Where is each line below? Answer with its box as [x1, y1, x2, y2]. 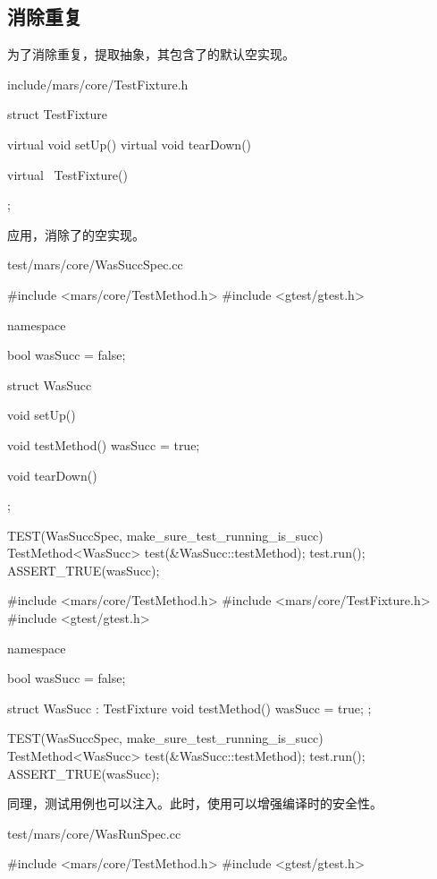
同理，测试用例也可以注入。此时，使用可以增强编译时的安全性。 [7, 794, 382, 813]
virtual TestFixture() [7, 165, 128, 183]
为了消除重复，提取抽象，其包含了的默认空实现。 [7, 45, 295, 64]
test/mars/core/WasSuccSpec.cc [7, 255, 183, 274]
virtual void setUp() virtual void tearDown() [7, 134, 252, 153]
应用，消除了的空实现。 [7, 225, 145, 243]
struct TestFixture [7, 105, 108, 124]
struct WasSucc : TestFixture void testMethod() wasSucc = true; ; [7, 698, 372, 717]
